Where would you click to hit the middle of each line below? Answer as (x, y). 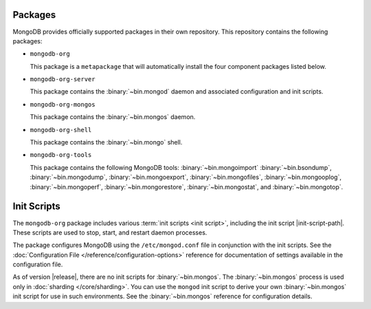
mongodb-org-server (63, 79)
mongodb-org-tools (61, 155)
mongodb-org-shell (61, 130)
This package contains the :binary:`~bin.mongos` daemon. (113, 117)
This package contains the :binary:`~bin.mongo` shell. (106, 142)
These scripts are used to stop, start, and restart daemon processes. (110, 232)
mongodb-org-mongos (63, 104)
